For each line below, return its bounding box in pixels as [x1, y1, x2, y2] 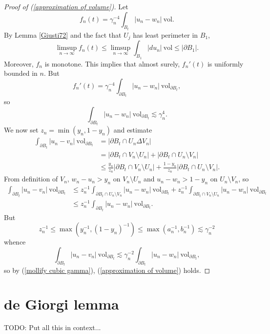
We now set [4, 125, 39, 135]
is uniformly [207, 58, 244, 68]
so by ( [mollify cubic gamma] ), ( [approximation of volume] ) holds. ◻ [4, 265, 210, 275]
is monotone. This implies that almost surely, [44, 58, 180, 68]
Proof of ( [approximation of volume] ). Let [4, 1, 128, 11]
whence [4, 237, 26, 247]
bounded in [4, 68, 38, 78]
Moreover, [4, 58, 34, 68]
